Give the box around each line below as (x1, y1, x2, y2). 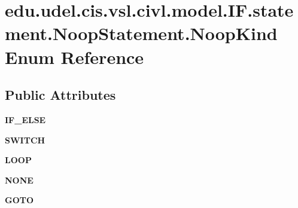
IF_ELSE (5, 113, 46, 126)
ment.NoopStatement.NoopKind (5, 21, 278, 45)
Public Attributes (5, 85, 116, 104)
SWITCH (5, 133, 45, 146)
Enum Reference (5, 44, 144, 69)
